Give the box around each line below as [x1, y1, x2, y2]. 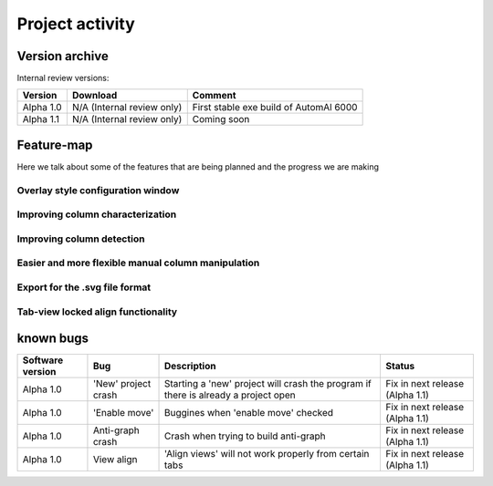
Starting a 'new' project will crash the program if [164, 377, 372, 390]
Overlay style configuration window [16, 183, 180, 196]
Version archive [16, 48, 109, 64]
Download [71, 89, 118, 102]
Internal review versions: [16, 73, 110, 84]
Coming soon [192, 113, 250, 126]
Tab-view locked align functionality [16, 305, 178, 318]
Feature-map [16, 137, 93, 152]
